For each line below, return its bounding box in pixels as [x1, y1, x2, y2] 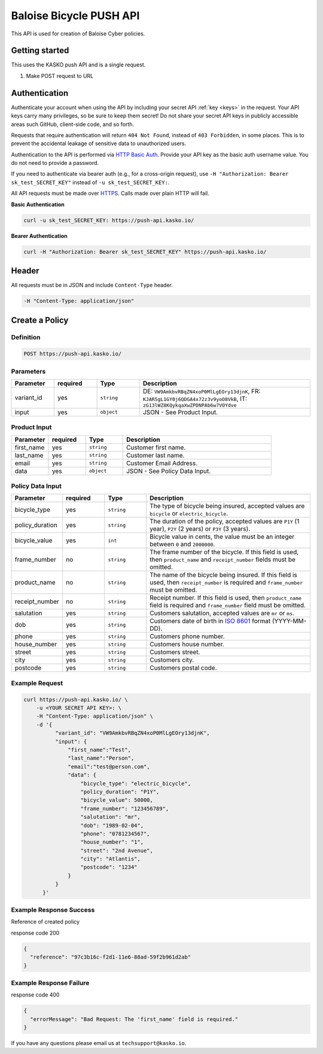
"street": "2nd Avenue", [80, 847, 154, 854]
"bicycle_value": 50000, [80, 797, 154, 803]
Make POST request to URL [26, 72, 94, 79]
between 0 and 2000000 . [150, 540, 215, 549]
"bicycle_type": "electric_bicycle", [80, 780, 191, 787]
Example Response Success [11, 905, 95, 914]
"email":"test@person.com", [68, 763, 150, 770]
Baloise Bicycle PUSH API [11, 9, 140, 22]
